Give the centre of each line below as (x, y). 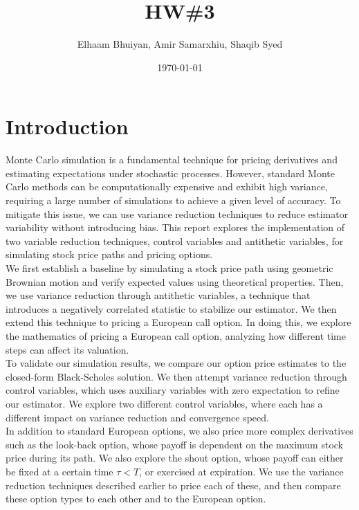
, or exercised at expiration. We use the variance (241, 471)
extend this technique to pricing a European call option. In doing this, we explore (178, 322)
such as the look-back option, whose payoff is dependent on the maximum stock (175, 444)
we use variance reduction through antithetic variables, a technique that (158, 295)
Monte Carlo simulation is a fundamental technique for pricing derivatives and (172, 160)
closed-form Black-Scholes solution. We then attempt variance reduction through (176, 376)
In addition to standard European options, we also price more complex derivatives (179, 431)
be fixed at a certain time (59, 471)
